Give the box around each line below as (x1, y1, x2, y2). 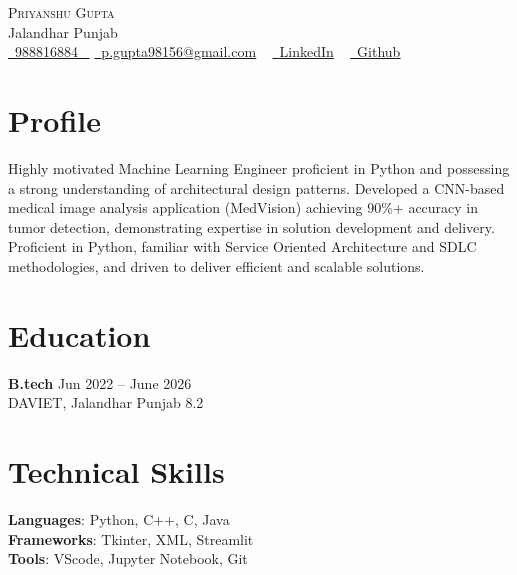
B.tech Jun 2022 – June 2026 (8, 372, 192, 393)
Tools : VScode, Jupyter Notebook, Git (8, 548, 248, 569)
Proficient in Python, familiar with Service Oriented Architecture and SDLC (8, 236, 477, 257)
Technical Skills (8, 450, 225, 491)
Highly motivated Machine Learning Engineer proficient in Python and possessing (8, 157, 510, 178)
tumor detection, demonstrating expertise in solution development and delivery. (8, 216, 495, 237)
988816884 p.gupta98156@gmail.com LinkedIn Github (15, 41, 401, 62)
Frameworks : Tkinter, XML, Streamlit (8, 528, 254, 549)
